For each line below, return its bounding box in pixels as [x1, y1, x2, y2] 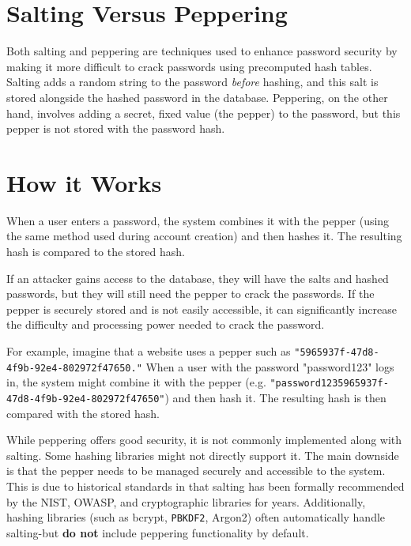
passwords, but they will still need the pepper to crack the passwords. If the [6, 285, 375, 302]
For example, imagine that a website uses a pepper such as [6, 342, 291, 359]
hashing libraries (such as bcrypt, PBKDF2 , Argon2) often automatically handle [6, 509, 386, 525]
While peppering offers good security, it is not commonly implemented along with [6, 431, 402, 448]
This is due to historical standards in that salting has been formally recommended [6, 477, 405, 494]
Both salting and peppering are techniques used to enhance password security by [6, 43, 398, 59]
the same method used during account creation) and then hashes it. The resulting [6, 228, 402, 244]
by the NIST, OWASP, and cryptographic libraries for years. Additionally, [6, 493, 366, 510]
